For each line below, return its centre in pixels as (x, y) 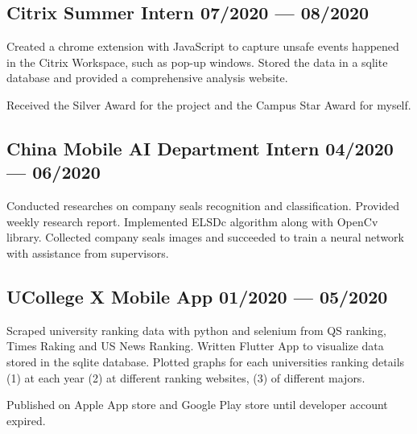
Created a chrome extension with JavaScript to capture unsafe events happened (203, 46)
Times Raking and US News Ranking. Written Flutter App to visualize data (195, 346)
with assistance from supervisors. (88, 252)
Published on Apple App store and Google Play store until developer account (197, 405)
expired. (26, 420)
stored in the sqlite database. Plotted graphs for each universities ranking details (206, 361)
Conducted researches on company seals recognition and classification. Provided (203, 206)
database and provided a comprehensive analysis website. (147, 78)
